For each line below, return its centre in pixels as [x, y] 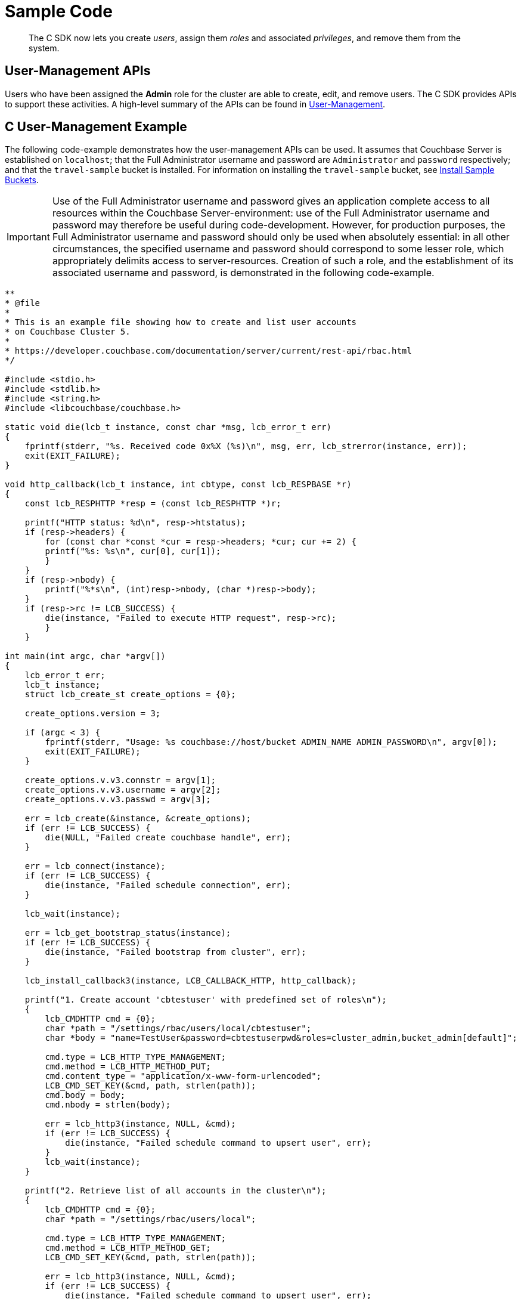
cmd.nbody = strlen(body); [108, 1105]
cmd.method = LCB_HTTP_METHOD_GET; [128, 1248]
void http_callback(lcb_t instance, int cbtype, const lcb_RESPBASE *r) [178, 485]
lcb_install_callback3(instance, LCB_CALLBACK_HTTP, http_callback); [191, 981]
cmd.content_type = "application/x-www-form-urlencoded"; [183, 1076]
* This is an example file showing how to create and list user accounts [181, 322]
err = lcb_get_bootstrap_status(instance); [128, 933]
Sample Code [59, 11]
